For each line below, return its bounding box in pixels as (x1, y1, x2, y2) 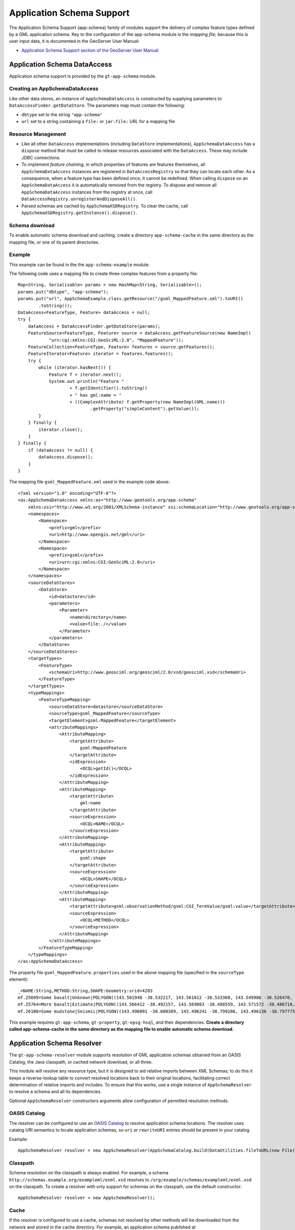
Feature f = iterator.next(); (49, 371, 122, 377)
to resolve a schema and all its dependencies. (9, 1089, 102, 1095)
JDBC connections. (21, 154, 61, 160)
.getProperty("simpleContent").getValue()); (90, 406, 200, 412)
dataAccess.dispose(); (38, 454, 93, 460)
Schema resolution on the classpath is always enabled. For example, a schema (9, 1170, 169, 1176)
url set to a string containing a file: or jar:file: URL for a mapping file (21, 118, 175, 124)
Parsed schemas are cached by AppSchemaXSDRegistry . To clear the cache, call (21, 203, 188, 209)
